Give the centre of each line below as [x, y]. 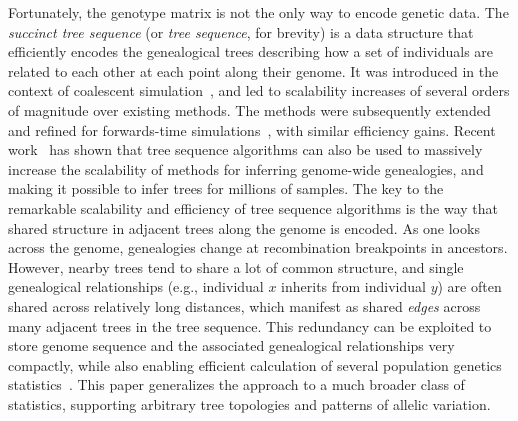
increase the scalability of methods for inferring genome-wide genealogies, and [246, 168]
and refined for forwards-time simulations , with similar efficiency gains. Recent [252, 129]
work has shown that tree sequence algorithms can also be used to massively [245, 149]
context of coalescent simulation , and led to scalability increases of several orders [259, 90]
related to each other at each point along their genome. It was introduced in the [253, 70]
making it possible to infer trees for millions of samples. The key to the [226, 188]
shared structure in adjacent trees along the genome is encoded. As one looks [244, 227]
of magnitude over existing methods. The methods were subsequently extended [249, 109]
